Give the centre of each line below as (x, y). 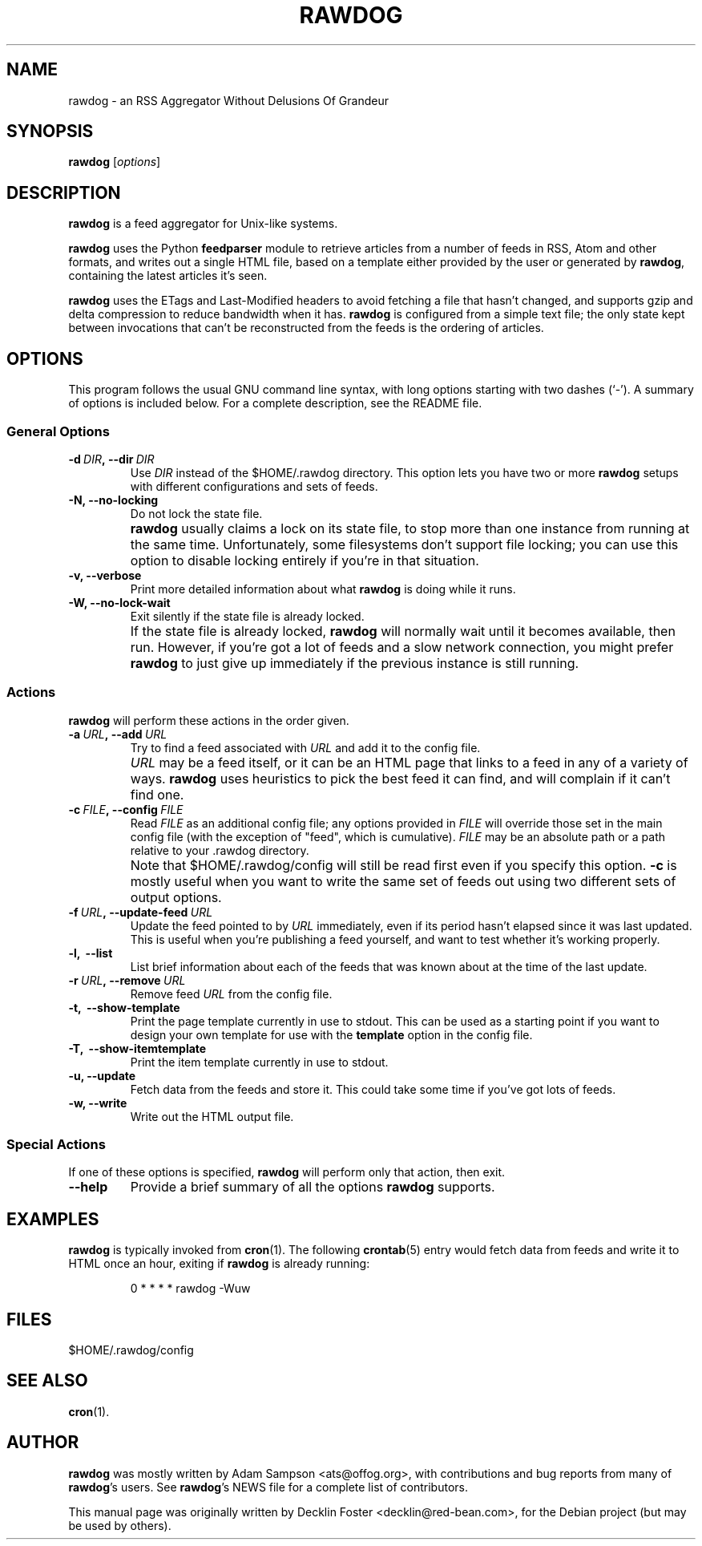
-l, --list (91, 953)
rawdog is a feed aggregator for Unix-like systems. (203, 224)
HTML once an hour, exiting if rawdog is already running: (219, 1264)
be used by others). (120, 1525)
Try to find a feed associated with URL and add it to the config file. (305, 747)
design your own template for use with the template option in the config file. (331, 1034)
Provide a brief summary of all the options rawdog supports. (313, 1187)
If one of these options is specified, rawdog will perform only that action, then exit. (287, 1172)
